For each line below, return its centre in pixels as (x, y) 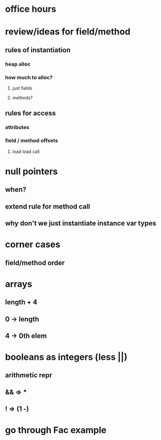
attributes (17, 127)
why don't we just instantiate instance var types (81, 223)
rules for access (30, 113)
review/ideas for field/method (68, 32)
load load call (26, 151)
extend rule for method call (48, 206)
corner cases (33, 245)
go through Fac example (56, 430)
